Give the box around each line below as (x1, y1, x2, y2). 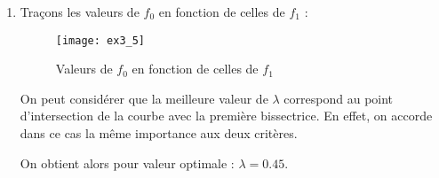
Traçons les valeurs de (20, 3, 140, 20)
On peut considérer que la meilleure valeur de (20, 89, 268, 107)
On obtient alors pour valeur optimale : (20, 153, 235, 172)
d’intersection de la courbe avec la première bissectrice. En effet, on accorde (20, 106, 433, 125)
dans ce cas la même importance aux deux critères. (20, 124, 298, 143)
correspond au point (283, 89, 394, 107)
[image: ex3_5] (55, 34, 146, 47)
